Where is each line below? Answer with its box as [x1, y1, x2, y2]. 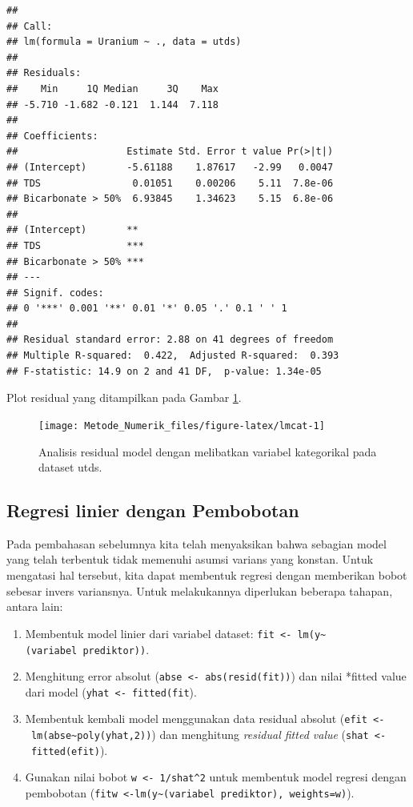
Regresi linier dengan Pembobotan [6, 498, 299, 523]
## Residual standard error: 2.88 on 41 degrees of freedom [6, 334, 334, 346]
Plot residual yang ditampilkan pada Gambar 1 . [6, 389, 242, 406]
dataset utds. [38, 459, 102, 476]
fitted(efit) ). [30, 741, 108, 758]
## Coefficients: [6, 130, 98, 142]
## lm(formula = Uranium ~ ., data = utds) [6, 36, 242, 48]
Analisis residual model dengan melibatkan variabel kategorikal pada [38, 443, 377, 460]
